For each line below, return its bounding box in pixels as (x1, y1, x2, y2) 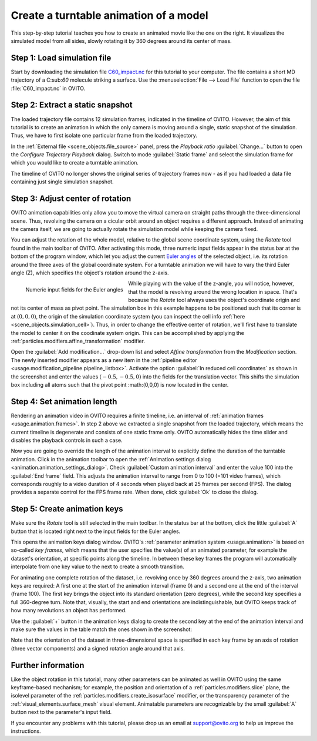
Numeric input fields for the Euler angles (25, 286, 123, 293)
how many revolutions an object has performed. (11, 607, 127, 614)
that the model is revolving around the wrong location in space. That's (128, 288, 298, 295)
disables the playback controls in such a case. (11, 437, 123, 444)
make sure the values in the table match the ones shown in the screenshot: (11, 626, 192, 633)
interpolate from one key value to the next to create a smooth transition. (11, 563, 184, 570)
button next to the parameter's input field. (11, 709, 112, 716)
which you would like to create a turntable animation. (11, 159, 139, 166)
